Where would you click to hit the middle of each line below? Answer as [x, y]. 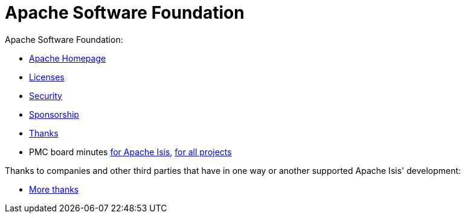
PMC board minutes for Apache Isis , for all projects [130, 152]
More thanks [54, 189]
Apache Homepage [68, 58]
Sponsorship [54, 114]
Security [46, 95]
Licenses [47, 77]
